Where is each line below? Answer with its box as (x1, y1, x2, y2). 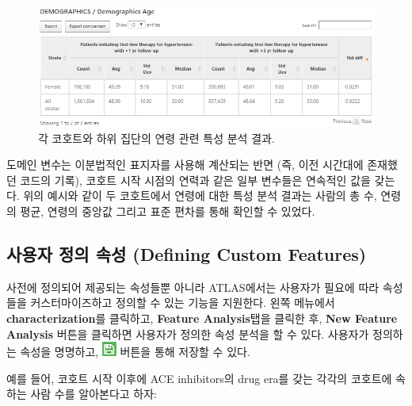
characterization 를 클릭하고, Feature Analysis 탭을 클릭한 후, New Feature (6, 310, 398, 327)
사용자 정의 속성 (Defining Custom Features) (6, 242, 367, 266)
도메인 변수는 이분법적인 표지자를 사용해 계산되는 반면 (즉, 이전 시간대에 (6, 156, 364, 173)
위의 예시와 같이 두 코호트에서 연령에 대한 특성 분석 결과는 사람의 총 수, (23, 187, 377, 204)
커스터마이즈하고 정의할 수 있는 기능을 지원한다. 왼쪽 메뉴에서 (30, 294, 335, 311)
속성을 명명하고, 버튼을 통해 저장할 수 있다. (20, 343, 250, 360)
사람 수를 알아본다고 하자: (30, 385, 157, 402)
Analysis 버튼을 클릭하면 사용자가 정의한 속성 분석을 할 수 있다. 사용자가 (6, 325, 369, 342)
